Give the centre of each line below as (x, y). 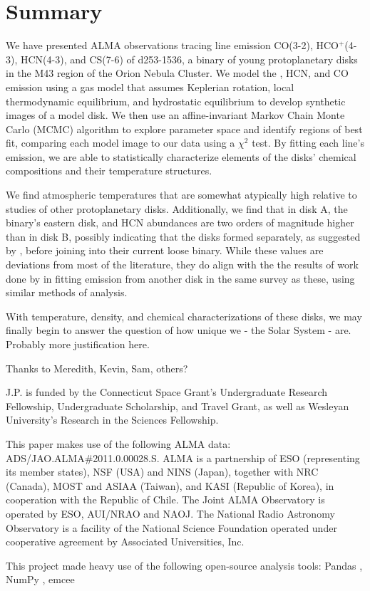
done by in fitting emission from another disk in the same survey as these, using (180, 278)
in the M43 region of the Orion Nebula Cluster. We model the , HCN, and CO (177, 73)
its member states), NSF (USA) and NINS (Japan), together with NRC (162, 472)
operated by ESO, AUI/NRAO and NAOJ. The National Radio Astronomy (170, 513)
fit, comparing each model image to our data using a (120, 143)
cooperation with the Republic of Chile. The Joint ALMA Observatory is (165, 500)
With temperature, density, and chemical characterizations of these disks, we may (184, 316)
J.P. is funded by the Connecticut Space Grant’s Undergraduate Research (167, 392)
